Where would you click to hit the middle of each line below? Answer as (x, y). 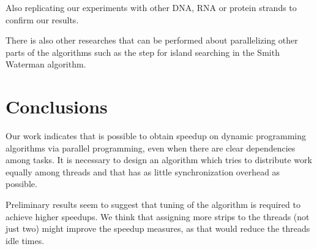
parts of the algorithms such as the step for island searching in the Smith (143, 52)
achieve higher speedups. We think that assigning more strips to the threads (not (158, 216)
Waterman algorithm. (46, 64)
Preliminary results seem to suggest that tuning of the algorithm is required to (153, 205)
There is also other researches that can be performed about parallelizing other (152, 40)
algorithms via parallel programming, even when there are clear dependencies (151, 147)
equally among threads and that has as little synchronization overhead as (143, 171)
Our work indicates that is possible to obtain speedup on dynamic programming (156, 136)
